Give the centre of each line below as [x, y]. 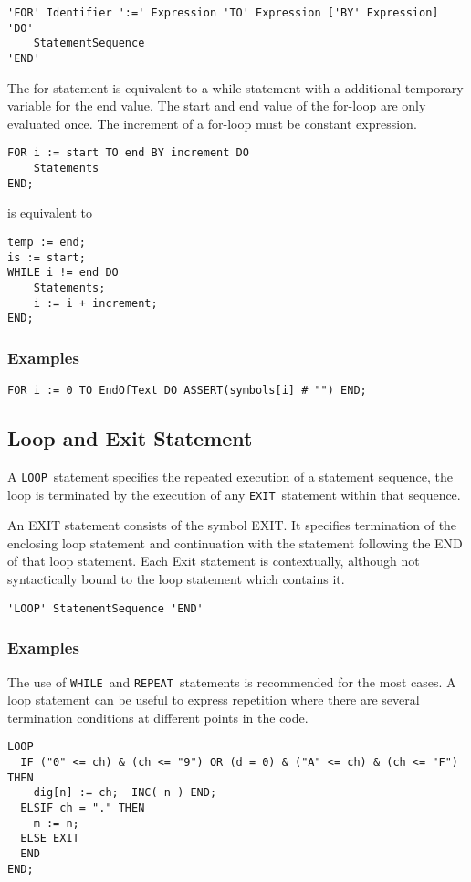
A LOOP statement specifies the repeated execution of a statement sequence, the [230, 476]
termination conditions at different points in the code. [158, 717]
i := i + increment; [95, 303]
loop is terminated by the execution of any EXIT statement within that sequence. [234, 494]
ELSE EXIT [50, 839]
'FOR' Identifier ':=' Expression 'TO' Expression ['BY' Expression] [223, 13]
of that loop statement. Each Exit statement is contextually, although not [214, 561]
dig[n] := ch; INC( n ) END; [125, 793]
